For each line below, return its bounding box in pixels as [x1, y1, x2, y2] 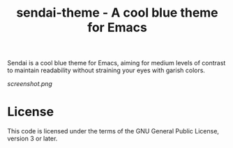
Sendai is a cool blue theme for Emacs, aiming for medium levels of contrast [7, 59, 226, 67]
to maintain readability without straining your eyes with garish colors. [7, 66, 206, 74]
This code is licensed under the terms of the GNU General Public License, [7, 127, 220, 135]
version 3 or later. [7, 134, 58, 143]
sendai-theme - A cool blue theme [16, 5, 218, 21]
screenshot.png [7, 80, 52, 88]
